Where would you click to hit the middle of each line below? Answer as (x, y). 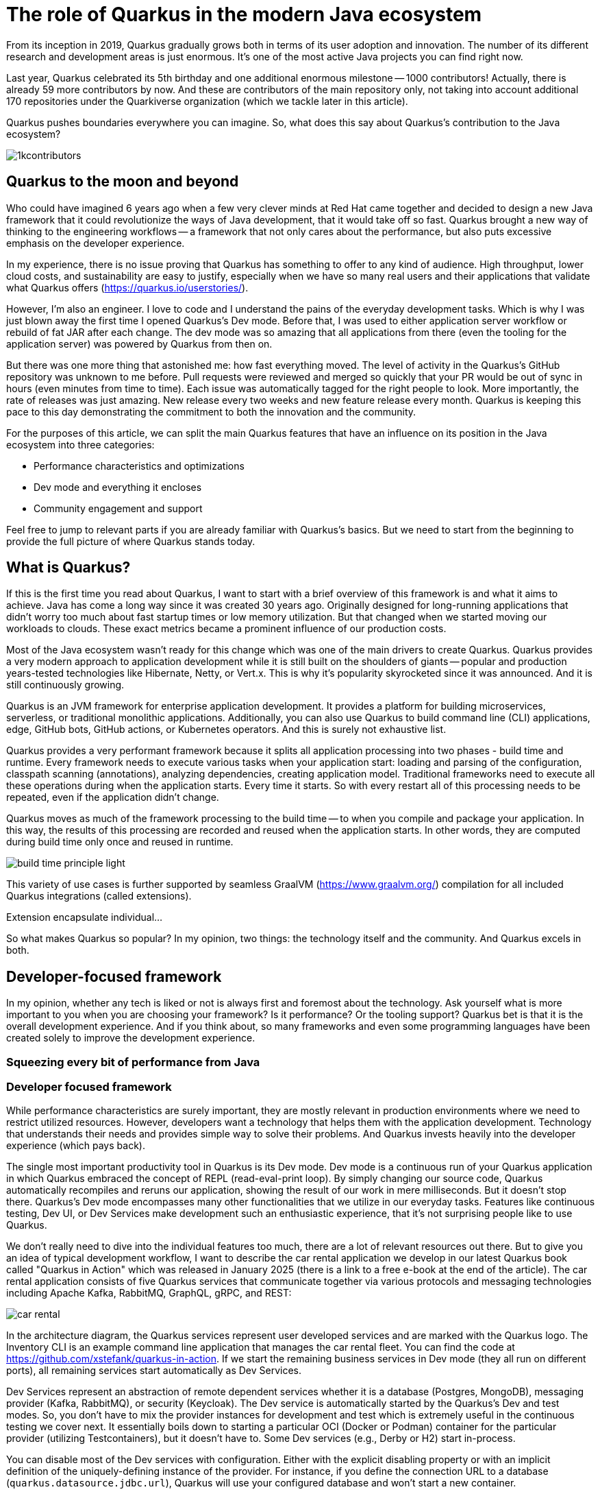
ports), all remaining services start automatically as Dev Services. (154, 1371)
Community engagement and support (118, 508)
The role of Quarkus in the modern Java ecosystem (244, 14)
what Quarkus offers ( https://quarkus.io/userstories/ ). (127, 287)
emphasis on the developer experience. (96, 243)
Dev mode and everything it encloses (118, 487)
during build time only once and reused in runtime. (120, 842)
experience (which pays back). (76, 1146)
